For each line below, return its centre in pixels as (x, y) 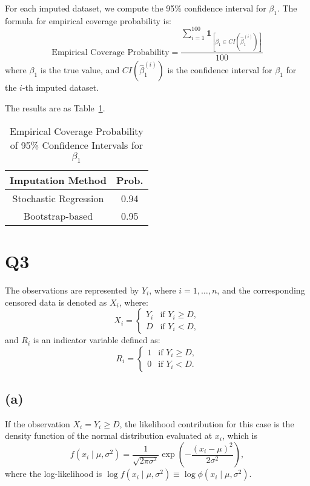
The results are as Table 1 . (55, 108)
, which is (239, 435)
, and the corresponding (261, 290)
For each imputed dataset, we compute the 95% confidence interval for (136, 8)
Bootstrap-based (58, 215)
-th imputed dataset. (61, 87)
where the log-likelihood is (54, 474)
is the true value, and (80, 70)
